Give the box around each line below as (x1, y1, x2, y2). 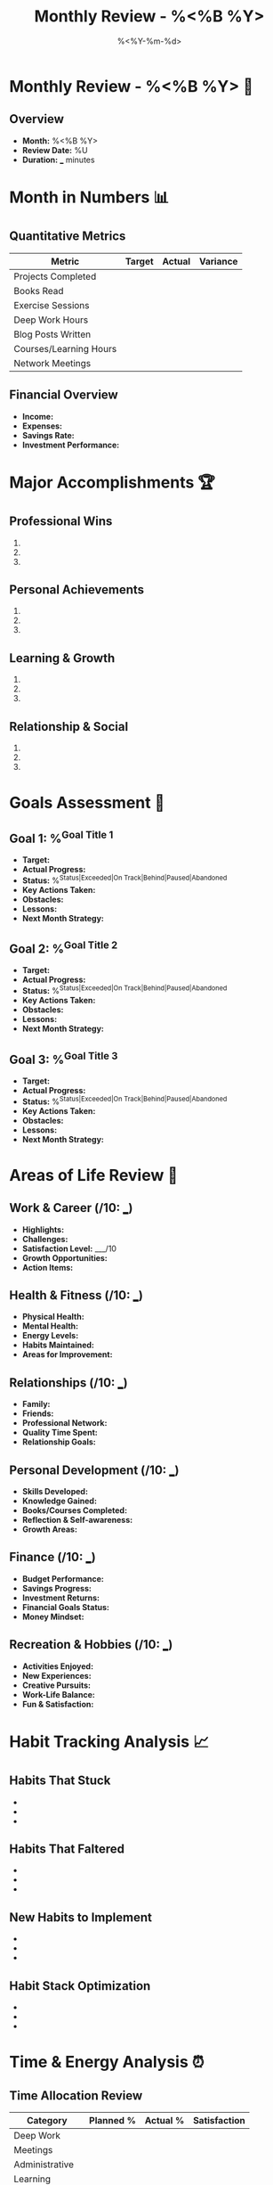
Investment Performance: (21, 439, 120, 450)
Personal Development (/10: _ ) (9, 1462, 180, 1477)
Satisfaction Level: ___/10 (21, 1243, 117, 1254)
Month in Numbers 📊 (9, 187, 170, 207)
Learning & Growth (9, 651, 116, 666)
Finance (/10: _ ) (9, 1550, 96, 1565)
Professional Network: (21, 1418, 108, 1428)
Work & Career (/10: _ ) (9, 1200, 133, 1215)
